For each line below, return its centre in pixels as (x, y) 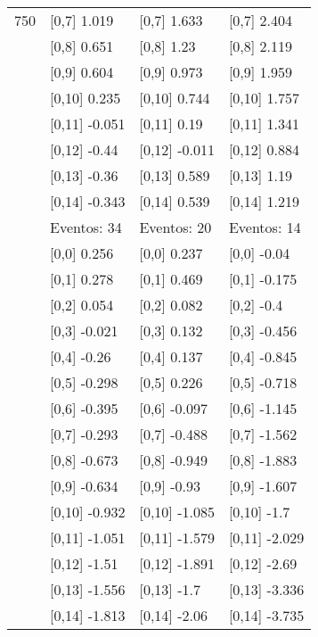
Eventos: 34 (86, 227)
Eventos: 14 (265, 227)
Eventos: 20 (175, 227)
